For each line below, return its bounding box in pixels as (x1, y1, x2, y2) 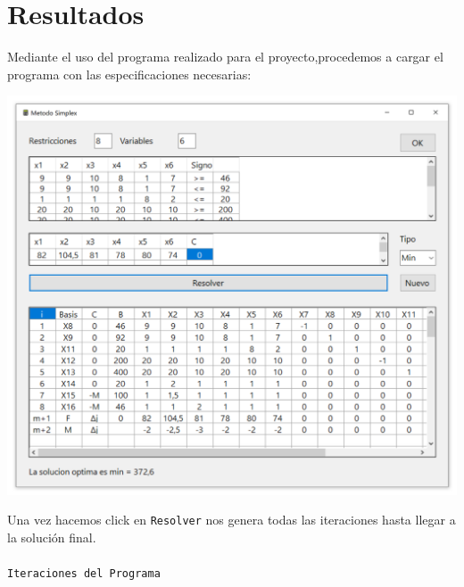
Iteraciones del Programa (7, 567, 161, 581)
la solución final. (7, 527, 96, 546)
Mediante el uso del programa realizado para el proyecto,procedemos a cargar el (7, 47, 443, 66)
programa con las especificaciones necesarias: (7, 64, 252, 83)
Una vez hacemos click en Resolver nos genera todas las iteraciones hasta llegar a (7, 510, 456, 529)
